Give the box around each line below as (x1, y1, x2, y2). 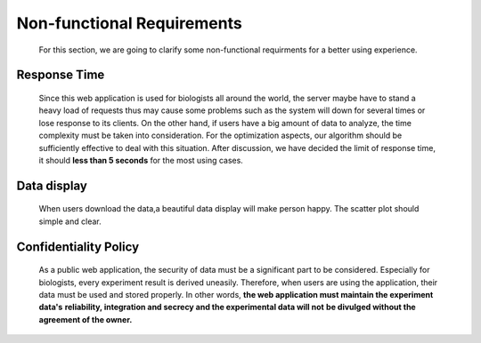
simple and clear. (38, 216, 102, 227)
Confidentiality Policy (16, 239, 140, 254)
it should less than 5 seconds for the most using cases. (38, 155, 244, 165)
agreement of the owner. (38, 314, 133, 324)
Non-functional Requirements (16, 13, 242, 33)
